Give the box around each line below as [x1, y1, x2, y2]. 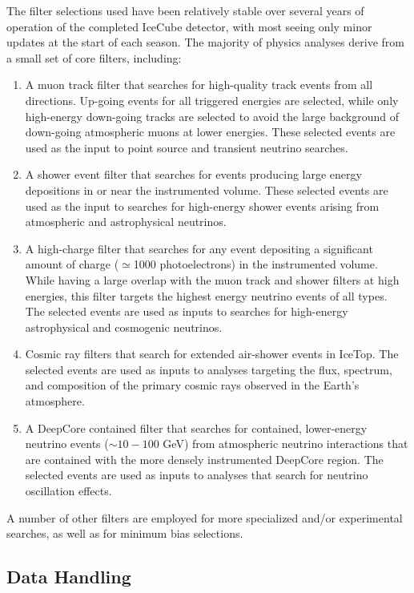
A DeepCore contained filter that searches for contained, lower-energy [25, 419, 368, 436]
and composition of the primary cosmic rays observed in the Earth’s [25, 377, 360, 393]
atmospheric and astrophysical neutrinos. [25, 213, 227, 230]
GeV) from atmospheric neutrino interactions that [163, 435, 408, 452]
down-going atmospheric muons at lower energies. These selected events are [25, 123, 396, 140]
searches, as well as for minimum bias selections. [6, 525, 243, 542]
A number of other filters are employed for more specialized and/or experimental [6, 509, 403, 526]
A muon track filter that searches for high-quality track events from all [25, 76, 373, 93]
